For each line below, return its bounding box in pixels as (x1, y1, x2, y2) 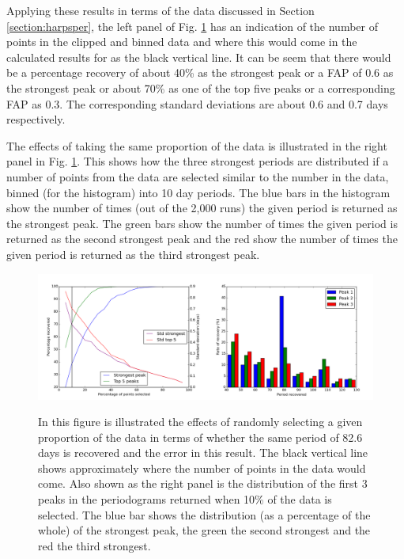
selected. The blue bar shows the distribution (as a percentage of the (38, 506, 371, 523)
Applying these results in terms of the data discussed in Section (6, 2, 315, 18)
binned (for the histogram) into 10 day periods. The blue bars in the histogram (6, 184, 391, 200)
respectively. (6, 111, 66, 127)
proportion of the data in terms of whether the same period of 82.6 (38, 428, 363, 445)
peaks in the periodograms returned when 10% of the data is (38, 491, 332, 508)
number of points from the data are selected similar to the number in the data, (6, 168, 389, 184)
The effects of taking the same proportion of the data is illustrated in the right (6, 137, 387, 154)
